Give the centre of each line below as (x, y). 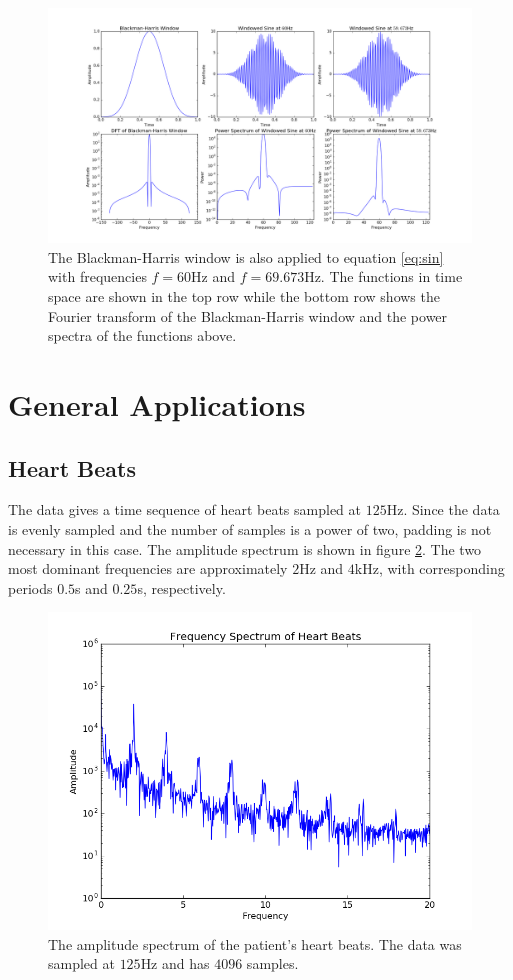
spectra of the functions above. (142, 335)
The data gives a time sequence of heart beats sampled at (185, 509)
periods (30, 587)
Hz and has (175, 963)
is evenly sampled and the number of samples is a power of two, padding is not (250, 528)
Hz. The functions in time (383, 276)
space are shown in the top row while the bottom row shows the (244, 295)
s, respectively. (181, 587)
